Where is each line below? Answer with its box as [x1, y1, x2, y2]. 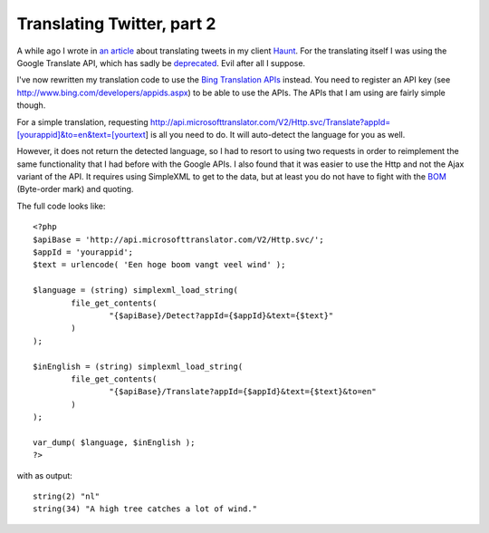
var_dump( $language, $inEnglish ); [33, 437, 196, 448]
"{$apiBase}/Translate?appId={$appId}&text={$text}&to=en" [109, 386, 377, 397]
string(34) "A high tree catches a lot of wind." [33, 504, 258, 514]
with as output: [16, 470, 72, 480]
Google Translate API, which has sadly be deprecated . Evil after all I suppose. [16, 57, 306, 68]
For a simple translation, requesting [16, 116, 149, 127]
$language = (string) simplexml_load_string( [33, 286, 239, 296]
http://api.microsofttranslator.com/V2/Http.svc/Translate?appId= [149, 116, 391, 127]
